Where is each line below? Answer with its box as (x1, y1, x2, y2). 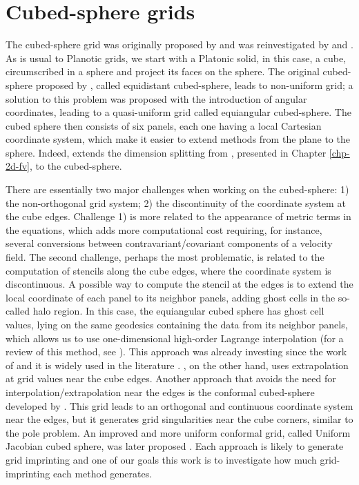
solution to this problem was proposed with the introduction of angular (6, 91, 307, 106)
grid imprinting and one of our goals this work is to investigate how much (6, 452, 317, 466)
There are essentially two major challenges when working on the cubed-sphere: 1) (6, 182, 349, 197)
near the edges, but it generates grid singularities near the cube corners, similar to (6, 412, 353, 426)
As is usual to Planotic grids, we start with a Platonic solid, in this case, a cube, (6, 50, 347, 65)
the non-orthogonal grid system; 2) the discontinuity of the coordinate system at (6, 195, 346, 210)
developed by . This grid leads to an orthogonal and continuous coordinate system (6, 398, 353, 413)
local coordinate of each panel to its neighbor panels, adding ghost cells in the (6, 290, 336, 304)
